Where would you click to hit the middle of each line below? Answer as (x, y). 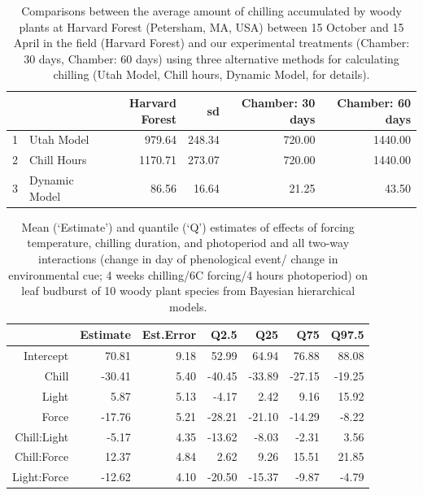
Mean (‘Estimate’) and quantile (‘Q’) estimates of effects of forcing (188, 226)
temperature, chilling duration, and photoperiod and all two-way (188, 243)
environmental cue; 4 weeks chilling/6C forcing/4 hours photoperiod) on (188, 274)
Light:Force (41, 477)
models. (188, 306)
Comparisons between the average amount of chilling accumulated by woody (211, 11)
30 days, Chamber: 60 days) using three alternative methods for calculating (211, 58)
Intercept (46, 356)
